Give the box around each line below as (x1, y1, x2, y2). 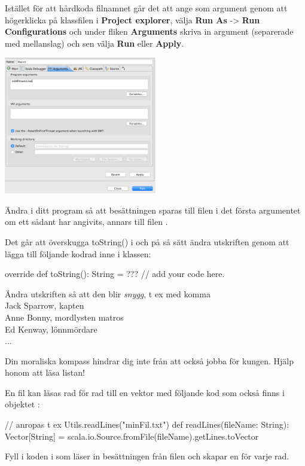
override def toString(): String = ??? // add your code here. (5, 267, 225, 280)
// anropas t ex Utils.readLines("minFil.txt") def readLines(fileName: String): (5, 418, 289, 431)
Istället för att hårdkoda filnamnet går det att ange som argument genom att (5, 2, 288, 14)
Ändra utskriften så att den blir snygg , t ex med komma (5, 287, 211, 300)
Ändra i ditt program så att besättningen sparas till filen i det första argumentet (5, 203, 301, 216)
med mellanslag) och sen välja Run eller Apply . (5, 36, 184, 49)
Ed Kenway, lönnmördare (5, 322, 97, 335)
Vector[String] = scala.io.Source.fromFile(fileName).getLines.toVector (5, 430, 259, 442)
